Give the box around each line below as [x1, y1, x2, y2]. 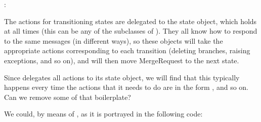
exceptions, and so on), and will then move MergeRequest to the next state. [4, 55, 239, 65]
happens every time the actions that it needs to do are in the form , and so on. [4, 82, 249, 92]
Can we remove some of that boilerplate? [4, 91, 131, 102]
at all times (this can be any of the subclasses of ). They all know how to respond [4, 26, 257, 36]
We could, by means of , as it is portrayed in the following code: [4, 108, 203, 119]
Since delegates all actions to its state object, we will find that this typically [4, 72, 240, 82]
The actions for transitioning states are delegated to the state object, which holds [4, 16, 257, 26]
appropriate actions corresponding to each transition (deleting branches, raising [4, 45, 250, 56]
